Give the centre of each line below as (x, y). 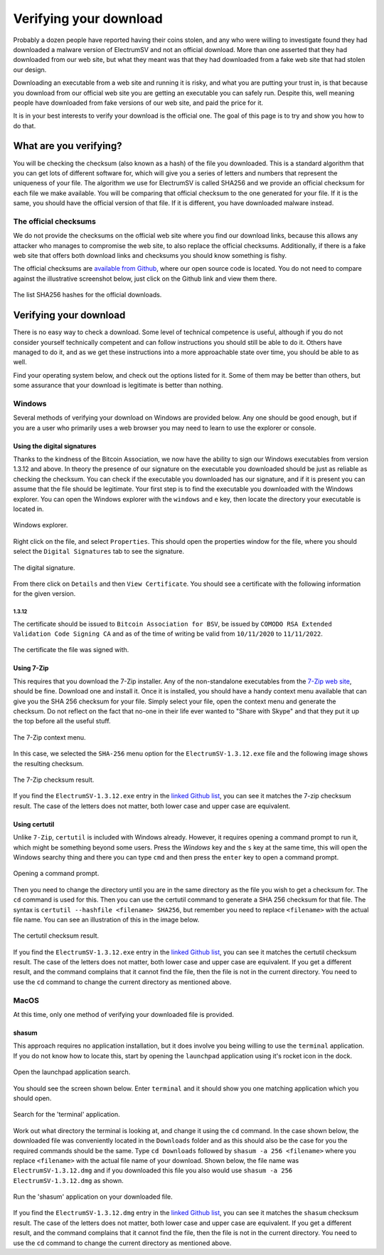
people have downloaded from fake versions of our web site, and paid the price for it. (138, 103)
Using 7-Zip (31, 668)
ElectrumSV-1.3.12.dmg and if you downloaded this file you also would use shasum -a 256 (153, 1171)
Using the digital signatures (55, 446)
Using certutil (34, 824)
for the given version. (44, 594)
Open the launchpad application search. (72, 1072)
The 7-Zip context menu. (49, 737)
